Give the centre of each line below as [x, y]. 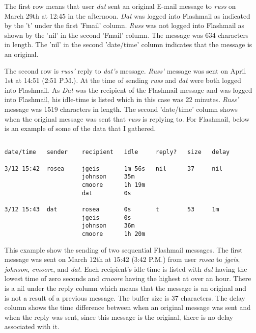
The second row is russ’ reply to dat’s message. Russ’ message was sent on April [125, 70]
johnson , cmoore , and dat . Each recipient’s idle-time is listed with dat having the [126, 269]
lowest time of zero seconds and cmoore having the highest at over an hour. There [128, 278]
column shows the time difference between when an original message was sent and [128, 307]
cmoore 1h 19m [114, 185]
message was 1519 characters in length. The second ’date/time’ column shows [121, 109]
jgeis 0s [106, 218]
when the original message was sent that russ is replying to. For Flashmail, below [127, 118]
